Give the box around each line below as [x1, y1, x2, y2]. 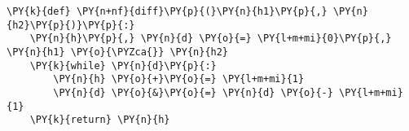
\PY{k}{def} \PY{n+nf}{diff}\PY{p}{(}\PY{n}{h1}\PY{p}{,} [7, 6, 328, 17]
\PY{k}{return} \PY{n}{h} [29, 114, 170, 126]
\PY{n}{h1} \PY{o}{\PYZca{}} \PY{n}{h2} [7, 46, 229, 58]
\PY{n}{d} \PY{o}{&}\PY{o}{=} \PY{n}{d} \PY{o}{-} [53, 86, 333, 98]
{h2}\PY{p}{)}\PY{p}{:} [7, 19, 135, 31]
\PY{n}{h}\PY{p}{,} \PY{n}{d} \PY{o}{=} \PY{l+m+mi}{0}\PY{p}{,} [29, 33, 392, 45]
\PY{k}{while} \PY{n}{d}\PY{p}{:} [29, 59, 217, 72]
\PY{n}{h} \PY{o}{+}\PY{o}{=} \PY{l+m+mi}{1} [53, 73, 305, 85]
